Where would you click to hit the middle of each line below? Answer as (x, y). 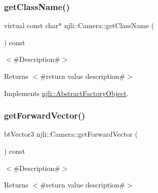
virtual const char (31, 25)
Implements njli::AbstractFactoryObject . (66, 93)
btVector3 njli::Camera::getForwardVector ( (71, 134)
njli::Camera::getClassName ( (109, 25)
